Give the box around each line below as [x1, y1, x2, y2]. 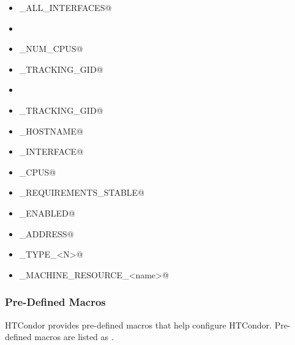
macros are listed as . [34, 330, 114, 343]
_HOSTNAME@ [19, 124, 83, 137]
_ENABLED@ [19, 206, 75, 219]
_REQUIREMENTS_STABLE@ [19, 186, 145, 199]
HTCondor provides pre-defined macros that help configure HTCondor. [5, 318, 272, 331]
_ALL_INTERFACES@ [19, 1, 112, 13]
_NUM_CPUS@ [19, 42, 83, 55]
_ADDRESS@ [19, 227, 74, 240]
